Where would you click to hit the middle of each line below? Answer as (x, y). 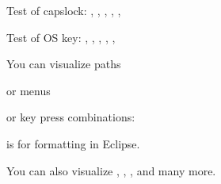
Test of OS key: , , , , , (61, 37)
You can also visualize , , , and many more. (111, 170)
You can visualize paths (64, 64)
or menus (29, 90)
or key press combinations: (71, 117)
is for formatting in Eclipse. (73, 143)
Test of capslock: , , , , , (64, 10)
